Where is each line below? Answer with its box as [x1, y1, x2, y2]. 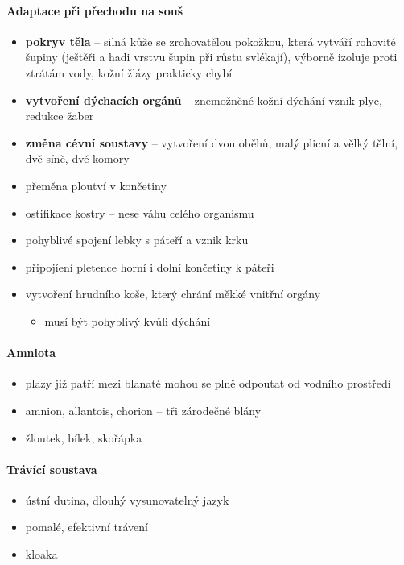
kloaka [25, 546, 58, 563]
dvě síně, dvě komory [25, 150, 130, 167]
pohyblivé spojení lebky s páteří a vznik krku [25, 231, 249, 248]
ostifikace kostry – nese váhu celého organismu [25, 204, 254, 221]
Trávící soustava [6, 460, 97, 477]
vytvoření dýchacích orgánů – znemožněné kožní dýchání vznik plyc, [25, 91, 382, 108]
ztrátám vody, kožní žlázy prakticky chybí [25, 64, 233, 81]
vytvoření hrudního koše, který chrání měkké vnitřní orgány [25, 285, 321, 302]
